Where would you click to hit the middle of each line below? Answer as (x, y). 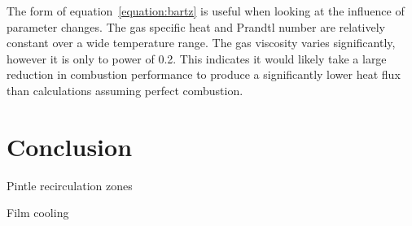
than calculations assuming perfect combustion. (125, 90)
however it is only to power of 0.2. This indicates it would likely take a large (197, 58)
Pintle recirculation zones (70, 185)
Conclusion (70, 146)
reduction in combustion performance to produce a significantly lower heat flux (204, 74)
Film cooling (38, 213)
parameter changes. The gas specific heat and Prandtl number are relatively (196, 26)
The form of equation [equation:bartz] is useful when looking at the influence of (206, 11)
